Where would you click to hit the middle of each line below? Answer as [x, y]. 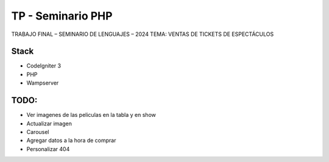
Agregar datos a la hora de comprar [71, 141]
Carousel [38, 132]
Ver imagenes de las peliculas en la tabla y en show [91, 115]
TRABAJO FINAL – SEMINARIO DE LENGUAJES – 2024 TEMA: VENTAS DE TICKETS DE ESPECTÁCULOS [143, 34]
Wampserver [43, 83]
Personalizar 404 [48, 149]
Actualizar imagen [49, 123]
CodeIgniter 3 [44, 66]
